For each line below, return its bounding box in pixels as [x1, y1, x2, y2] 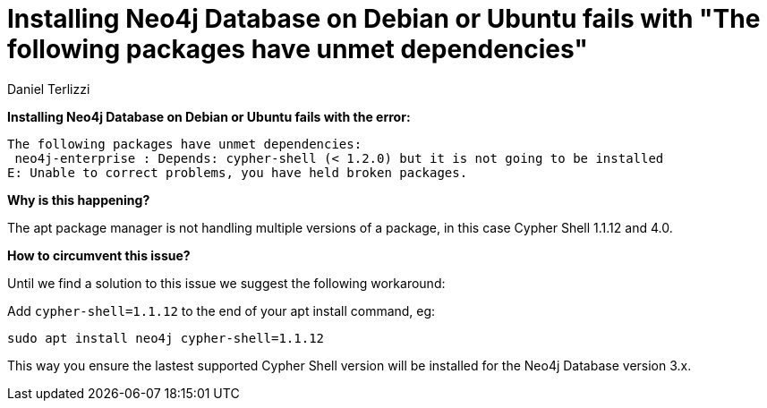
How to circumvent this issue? [7, 247, 191, 263]
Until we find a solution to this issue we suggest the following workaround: [7, 275, 446, 291]
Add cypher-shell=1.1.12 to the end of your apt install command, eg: [7, 302, 436, 319]
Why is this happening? [7, 191, 150, 208]
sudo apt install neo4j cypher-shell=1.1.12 [7, 330, 325, 345]
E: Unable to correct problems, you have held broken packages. [7, 165, 468, 180]
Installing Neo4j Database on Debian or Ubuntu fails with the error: [7, 108, 411, 124]
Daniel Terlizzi [7, 81, 90, 97]
